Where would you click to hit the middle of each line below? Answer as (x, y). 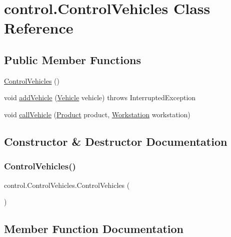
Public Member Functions (72, 59)
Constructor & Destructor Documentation (116, 141)
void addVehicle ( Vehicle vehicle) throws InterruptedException (100, 97)
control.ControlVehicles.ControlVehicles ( (67, 185)
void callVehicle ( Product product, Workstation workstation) (97, 114)
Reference (39, 28)
